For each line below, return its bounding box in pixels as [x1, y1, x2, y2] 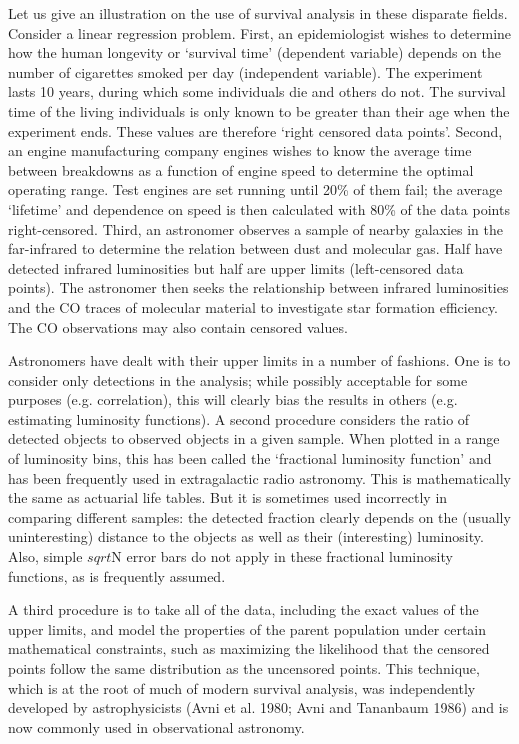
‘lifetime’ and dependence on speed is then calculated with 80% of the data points [8, 198, 510, 219]
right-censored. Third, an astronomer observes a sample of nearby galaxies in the [8, 218, 503, 239]
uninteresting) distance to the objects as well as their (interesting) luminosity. [8, 526, 484, 547]
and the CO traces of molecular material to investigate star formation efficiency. [8, 296, 498, 317]
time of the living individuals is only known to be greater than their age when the [8, 100, 510, 121]
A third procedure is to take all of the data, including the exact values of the [8, 599, 479, 620]
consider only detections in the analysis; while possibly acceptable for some [8, 369, 468, 390]
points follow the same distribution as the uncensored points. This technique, [8, 658, 480, 678]
